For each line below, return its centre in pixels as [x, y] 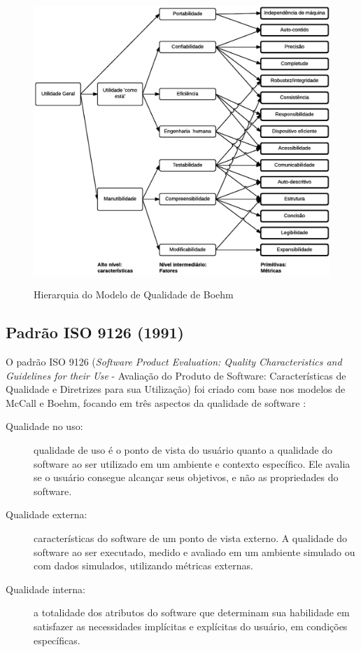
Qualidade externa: [47, 514]
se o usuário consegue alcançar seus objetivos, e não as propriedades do [186, 477]
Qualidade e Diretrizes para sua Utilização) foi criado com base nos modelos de [176, 389]
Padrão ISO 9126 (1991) [95, 332]
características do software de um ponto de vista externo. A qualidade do [191, 537]
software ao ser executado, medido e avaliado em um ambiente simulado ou [194, 552]
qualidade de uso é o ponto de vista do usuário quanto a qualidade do [183, 450]
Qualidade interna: [46, 589]
